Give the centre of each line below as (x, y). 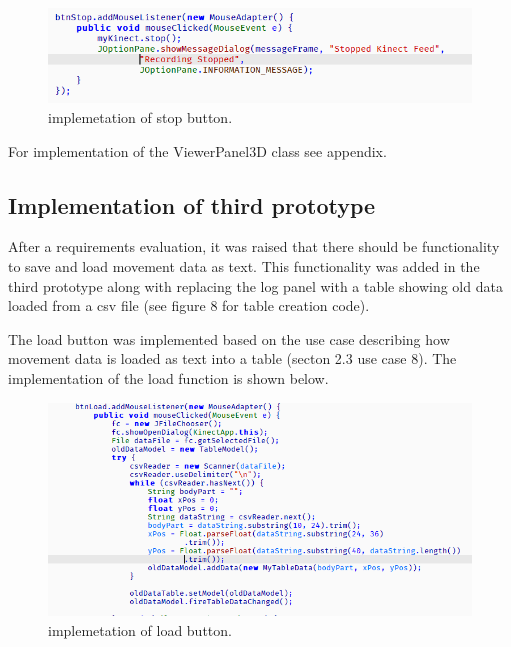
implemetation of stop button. (140, 117)
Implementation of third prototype (192, 204)
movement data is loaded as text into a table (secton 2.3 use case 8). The (232, 358)
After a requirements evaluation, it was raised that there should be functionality (254, 246)
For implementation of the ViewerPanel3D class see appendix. (197, 150)
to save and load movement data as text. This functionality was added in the (244, 266)
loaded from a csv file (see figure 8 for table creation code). (189, 305)
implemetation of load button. (140, 629)
